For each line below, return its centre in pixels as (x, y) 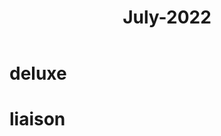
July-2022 (167, 17)
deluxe (38, 73)
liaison (37, 119)
